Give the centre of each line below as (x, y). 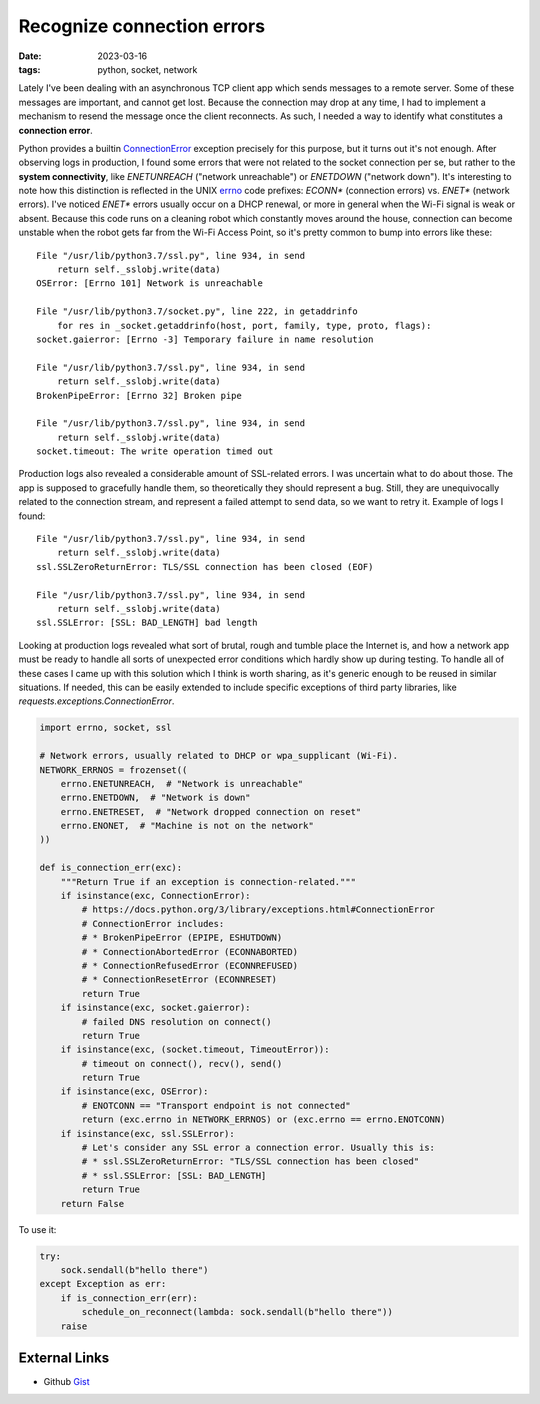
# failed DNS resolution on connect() (176, 1021)
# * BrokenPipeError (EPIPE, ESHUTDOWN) (182, 938)
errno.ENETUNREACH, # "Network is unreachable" (182, 783)
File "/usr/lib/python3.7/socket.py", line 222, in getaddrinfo (197, 311)
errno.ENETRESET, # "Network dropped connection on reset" (211, 811)
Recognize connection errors (141, 26)
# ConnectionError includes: (153, 923)
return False (92, 1203)
